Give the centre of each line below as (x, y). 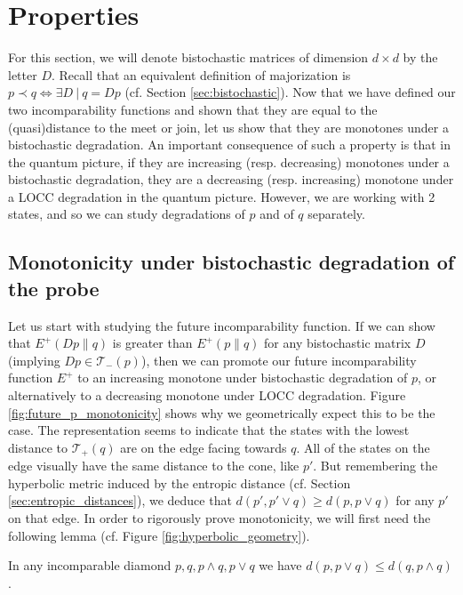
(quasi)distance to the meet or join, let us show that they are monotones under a (228, 127)
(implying (34, 360)
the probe (54, 288)
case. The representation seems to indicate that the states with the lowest (209, 430)
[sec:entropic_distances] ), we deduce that (120, 500)
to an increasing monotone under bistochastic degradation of (243, 378)
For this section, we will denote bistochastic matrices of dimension (188, 57)
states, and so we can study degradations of (127, 214)
